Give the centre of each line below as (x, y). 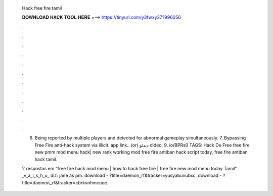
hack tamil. (46, 159)
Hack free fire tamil (42, 8)
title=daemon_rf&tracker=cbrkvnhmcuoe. (65, 182)
